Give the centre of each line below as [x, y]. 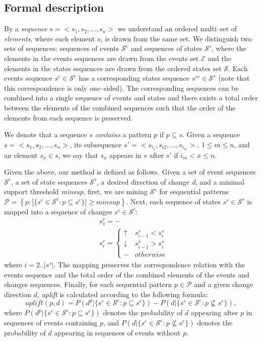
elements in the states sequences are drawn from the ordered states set [113, 68]
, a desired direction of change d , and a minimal [171, 181]
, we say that [78, 155]
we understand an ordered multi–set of [177, 29]
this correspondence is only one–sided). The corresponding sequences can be [121, 88]
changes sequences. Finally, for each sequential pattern [88, 284]
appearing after [214, 312]
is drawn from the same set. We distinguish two [178, 38]
